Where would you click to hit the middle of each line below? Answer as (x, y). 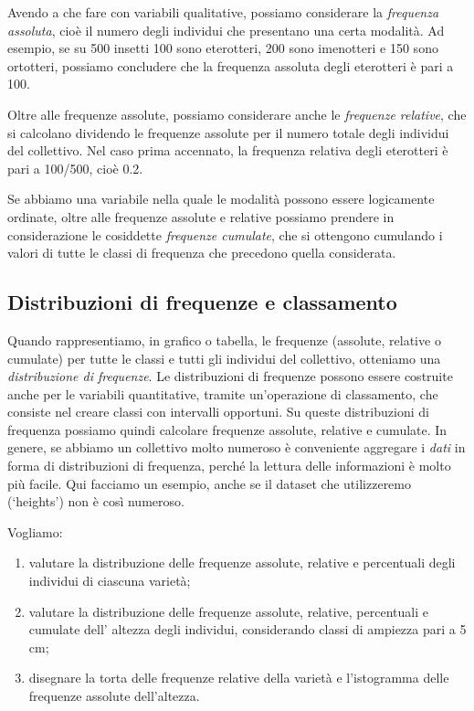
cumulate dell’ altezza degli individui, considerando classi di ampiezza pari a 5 (248, 629)
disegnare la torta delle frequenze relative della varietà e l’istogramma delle (239, 678)
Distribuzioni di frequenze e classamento (202, 302)
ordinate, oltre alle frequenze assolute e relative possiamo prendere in (201, 216)
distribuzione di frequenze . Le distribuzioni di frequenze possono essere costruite (230, 376)
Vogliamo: (35, 531)
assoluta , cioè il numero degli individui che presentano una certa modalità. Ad (226, 30)
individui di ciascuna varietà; (110, 581)
